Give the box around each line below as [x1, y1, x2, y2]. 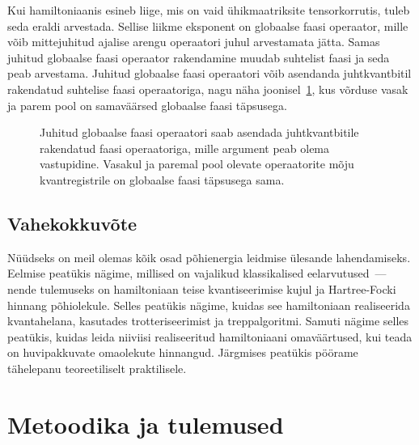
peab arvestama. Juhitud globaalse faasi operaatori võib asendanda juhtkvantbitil [7, 65, 412, 82]
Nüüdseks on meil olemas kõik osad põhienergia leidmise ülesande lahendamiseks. [7, 248, 411, 265]
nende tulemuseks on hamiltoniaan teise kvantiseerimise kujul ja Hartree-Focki [7, 280, 396, 297]
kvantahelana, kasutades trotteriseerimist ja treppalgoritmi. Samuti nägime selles [7, 312, 409, 329]
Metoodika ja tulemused [7, 407, 284, 440]
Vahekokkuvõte [7, 210, 138, 235]
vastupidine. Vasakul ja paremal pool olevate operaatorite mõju [40, 155, 354, 172]
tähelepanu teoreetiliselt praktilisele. [7, 359, 187, 376]
